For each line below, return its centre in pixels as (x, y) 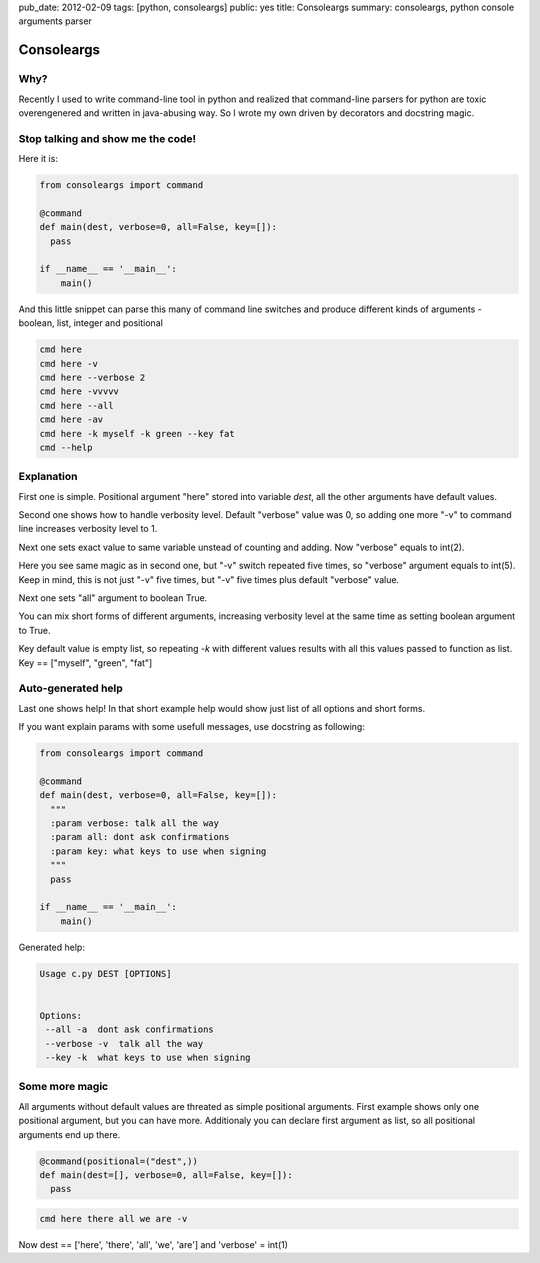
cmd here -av (71, 419)
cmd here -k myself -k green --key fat (137, 433)
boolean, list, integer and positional (91, 323)
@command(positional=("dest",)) (119, 1161)
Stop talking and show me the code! (107, 138)
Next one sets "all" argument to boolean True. (113, 597)
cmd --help (66, 447)
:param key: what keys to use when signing (158, 851)
